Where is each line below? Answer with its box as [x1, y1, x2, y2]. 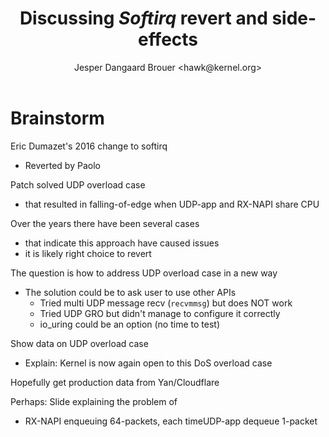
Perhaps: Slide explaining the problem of [10, 395, 178, 407]
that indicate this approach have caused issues [24, 237, 220, 249]
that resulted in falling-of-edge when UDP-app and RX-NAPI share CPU [24, 198, 320, 210]
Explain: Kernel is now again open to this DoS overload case [24, 357, 273, 369]
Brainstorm [10, 107, 105, 129]
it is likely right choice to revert [24, 247, 152, 259]
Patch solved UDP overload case [10, 178, 146, 191]
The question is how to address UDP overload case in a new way [10, 267, 278, 279]
